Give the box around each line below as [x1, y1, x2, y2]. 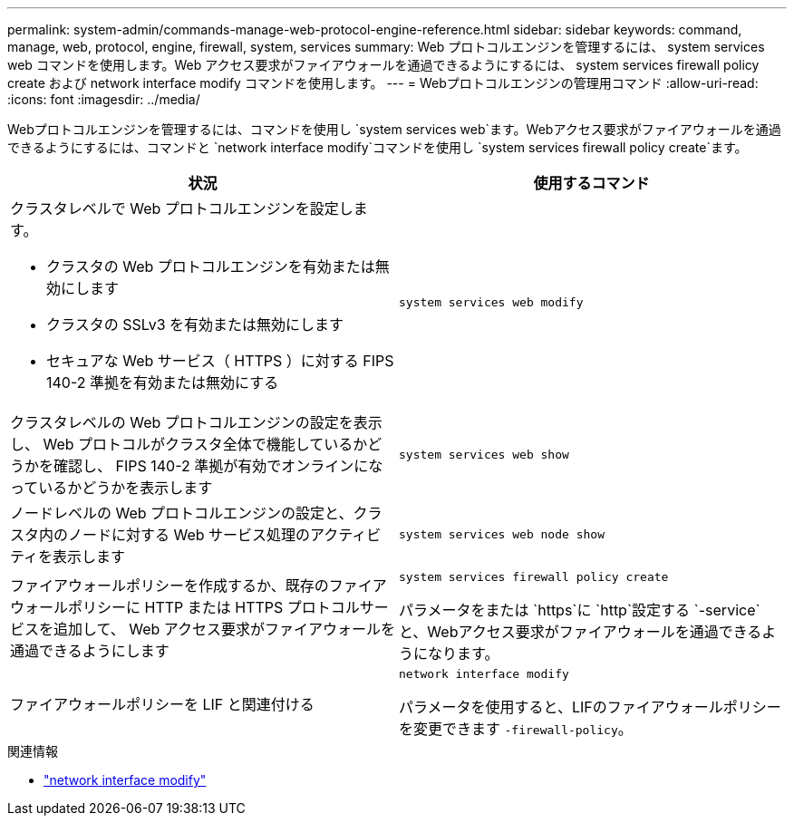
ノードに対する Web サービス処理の [68, 526, 311, 544]
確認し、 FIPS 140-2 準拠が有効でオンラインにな [53, 457, 383, 475]
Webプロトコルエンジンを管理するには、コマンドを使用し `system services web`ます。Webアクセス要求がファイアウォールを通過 [7, 121, 781, 137]
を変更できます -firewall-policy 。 [399, 720, 633, 738]
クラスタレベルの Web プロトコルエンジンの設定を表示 [10, 413, 382, 431]
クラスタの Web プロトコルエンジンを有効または [46, 257, 375, 276]
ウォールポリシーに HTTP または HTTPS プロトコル [10, 597, 360, 616]
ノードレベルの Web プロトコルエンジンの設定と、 [10, 504, 353, 522]
